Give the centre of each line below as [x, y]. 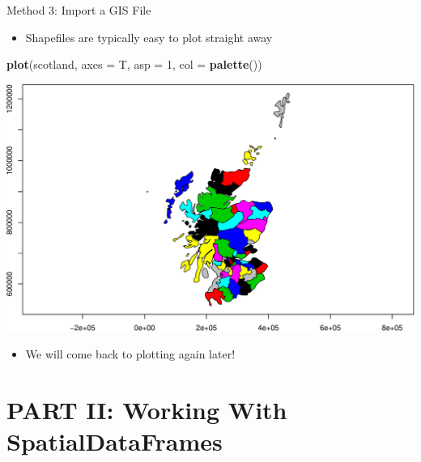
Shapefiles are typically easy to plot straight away [149, 37]
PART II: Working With [147, 409]
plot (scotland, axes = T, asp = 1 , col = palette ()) [134, 64]
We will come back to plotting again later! [130, 354]
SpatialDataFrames [115, 441]
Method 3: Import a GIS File [79, 10]
